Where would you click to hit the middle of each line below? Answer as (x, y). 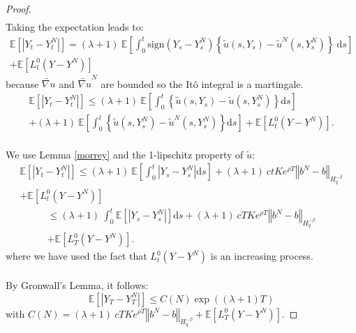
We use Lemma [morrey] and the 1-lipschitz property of (125, 154)
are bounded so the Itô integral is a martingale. (202, 83)
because (22, 83)
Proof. (18, 8)
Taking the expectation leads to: (75, 27)
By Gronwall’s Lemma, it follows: (77, 284)
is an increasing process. (262, 256)
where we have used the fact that (76, 256)
